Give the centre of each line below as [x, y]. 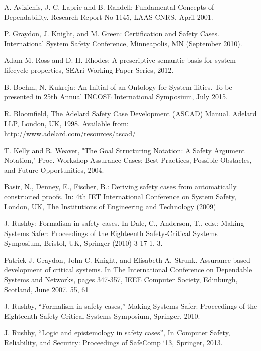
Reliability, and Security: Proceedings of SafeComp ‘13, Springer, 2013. [113, 343]
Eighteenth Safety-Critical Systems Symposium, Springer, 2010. [102, 316]
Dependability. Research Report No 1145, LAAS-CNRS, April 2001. [109, 16]
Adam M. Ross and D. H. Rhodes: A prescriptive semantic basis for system [120, 60]
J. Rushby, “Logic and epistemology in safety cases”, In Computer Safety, [117, 333]
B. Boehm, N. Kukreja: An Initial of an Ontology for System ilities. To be [118, 87]
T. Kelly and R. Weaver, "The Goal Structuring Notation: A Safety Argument [124, 150]
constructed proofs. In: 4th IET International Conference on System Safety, [120, 196]
